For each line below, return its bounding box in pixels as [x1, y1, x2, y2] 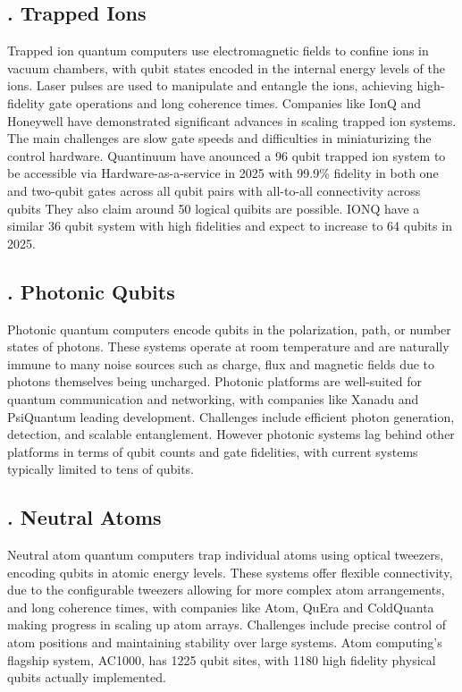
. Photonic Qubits [7, 277, 175, 305]
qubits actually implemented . [7, 668, 166, 687]
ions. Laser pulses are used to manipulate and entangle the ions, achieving [7, 76, 413, 95]
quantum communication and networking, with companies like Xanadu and [7, 389, 419, 408]
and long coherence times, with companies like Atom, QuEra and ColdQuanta [7, 597, 434, 616]
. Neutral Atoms [7, 503, 162, 531]
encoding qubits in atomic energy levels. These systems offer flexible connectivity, [7, 562, 453, 581]
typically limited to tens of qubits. [7, 460, 195, 478]
